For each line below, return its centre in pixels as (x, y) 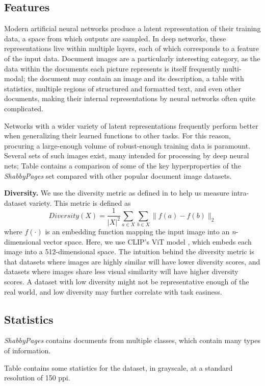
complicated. (24, 108)
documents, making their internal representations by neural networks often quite (130, 98)
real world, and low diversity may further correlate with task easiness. (113, 291)
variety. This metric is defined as (80, 202)
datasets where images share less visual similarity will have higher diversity (121, 271)
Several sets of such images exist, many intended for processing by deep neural (127, 155)
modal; (15, 78)
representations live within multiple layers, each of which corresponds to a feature (131, 48)
